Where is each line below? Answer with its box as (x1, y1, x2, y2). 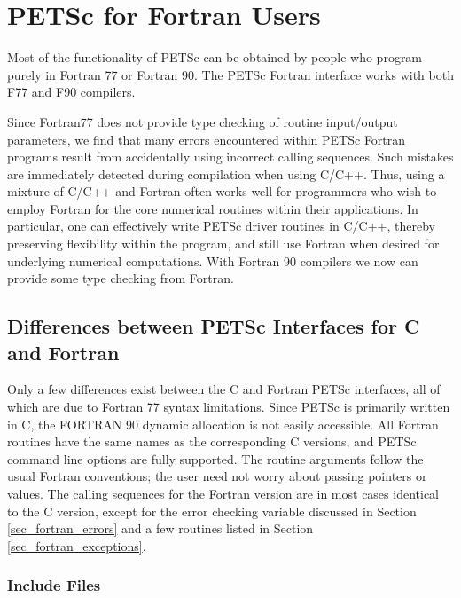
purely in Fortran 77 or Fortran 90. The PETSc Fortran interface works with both (7, 65, 454, 83)
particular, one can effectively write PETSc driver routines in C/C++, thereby (7, 216, 435, 235)
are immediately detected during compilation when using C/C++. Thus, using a (7, 164, 445, 183)
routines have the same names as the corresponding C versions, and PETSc (7, 432, 417, 451)
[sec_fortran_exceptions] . (7, 536, 146, 555)
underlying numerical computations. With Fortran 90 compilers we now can (7, 251, 418, 270)
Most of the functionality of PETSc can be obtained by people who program (7, 48, 423, 67)
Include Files (7, 574, 101, 596)
